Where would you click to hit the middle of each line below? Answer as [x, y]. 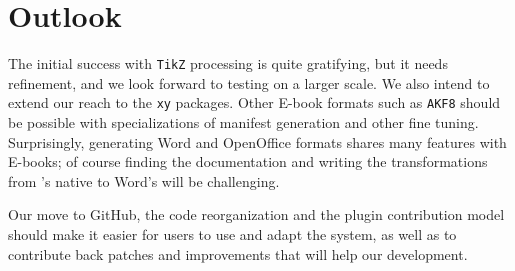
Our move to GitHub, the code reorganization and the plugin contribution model [256, 214]
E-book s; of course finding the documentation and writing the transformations [248, 161]
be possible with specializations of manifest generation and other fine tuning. [243, 122]
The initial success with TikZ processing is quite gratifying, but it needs [228, 63]
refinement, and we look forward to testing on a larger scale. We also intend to [249, 82]
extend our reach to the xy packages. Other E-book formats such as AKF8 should [254, 102]
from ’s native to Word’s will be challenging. [144, 180]
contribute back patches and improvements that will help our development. [238, 253]
